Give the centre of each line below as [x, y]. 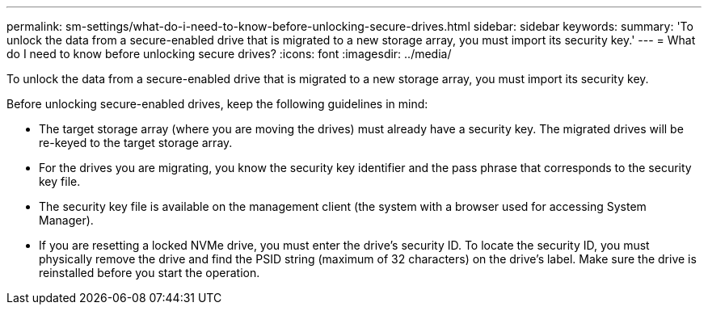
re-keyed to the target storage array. [136, 143]
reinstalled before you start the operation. [150, 273]
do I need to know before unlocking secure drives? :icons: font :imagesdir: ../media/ [229, 54]
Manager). [66, 220]
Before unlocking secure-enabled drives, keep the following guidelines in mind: [217, 104]
